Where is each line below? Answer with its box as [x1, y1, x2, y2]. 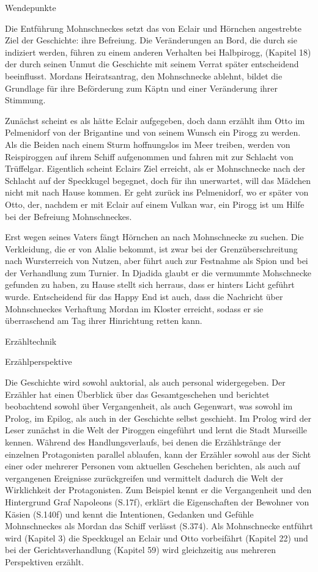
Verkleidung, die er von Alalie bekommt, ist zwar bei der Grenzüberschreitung [5, 242, 298, 255]
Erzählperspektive [5, 355, 72, 368]
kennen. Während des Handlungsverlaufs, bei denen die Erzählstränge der [5, 436, 281, 448]
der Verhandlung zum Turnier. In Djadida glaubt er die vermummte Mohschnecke [5, 266, 312, 279]
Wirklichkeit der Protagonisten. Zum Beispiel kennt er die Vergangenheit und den [5, 483, 312, 496]
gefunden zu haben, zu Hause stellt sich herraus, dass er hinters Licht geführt [5, 278, 295, 291]
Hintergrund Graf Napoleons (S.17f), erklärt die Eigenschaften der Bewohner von [5, 495, 309, 508]
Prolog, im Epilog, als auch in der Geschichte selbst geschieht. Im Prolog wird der [5, 411, 311, 424]
